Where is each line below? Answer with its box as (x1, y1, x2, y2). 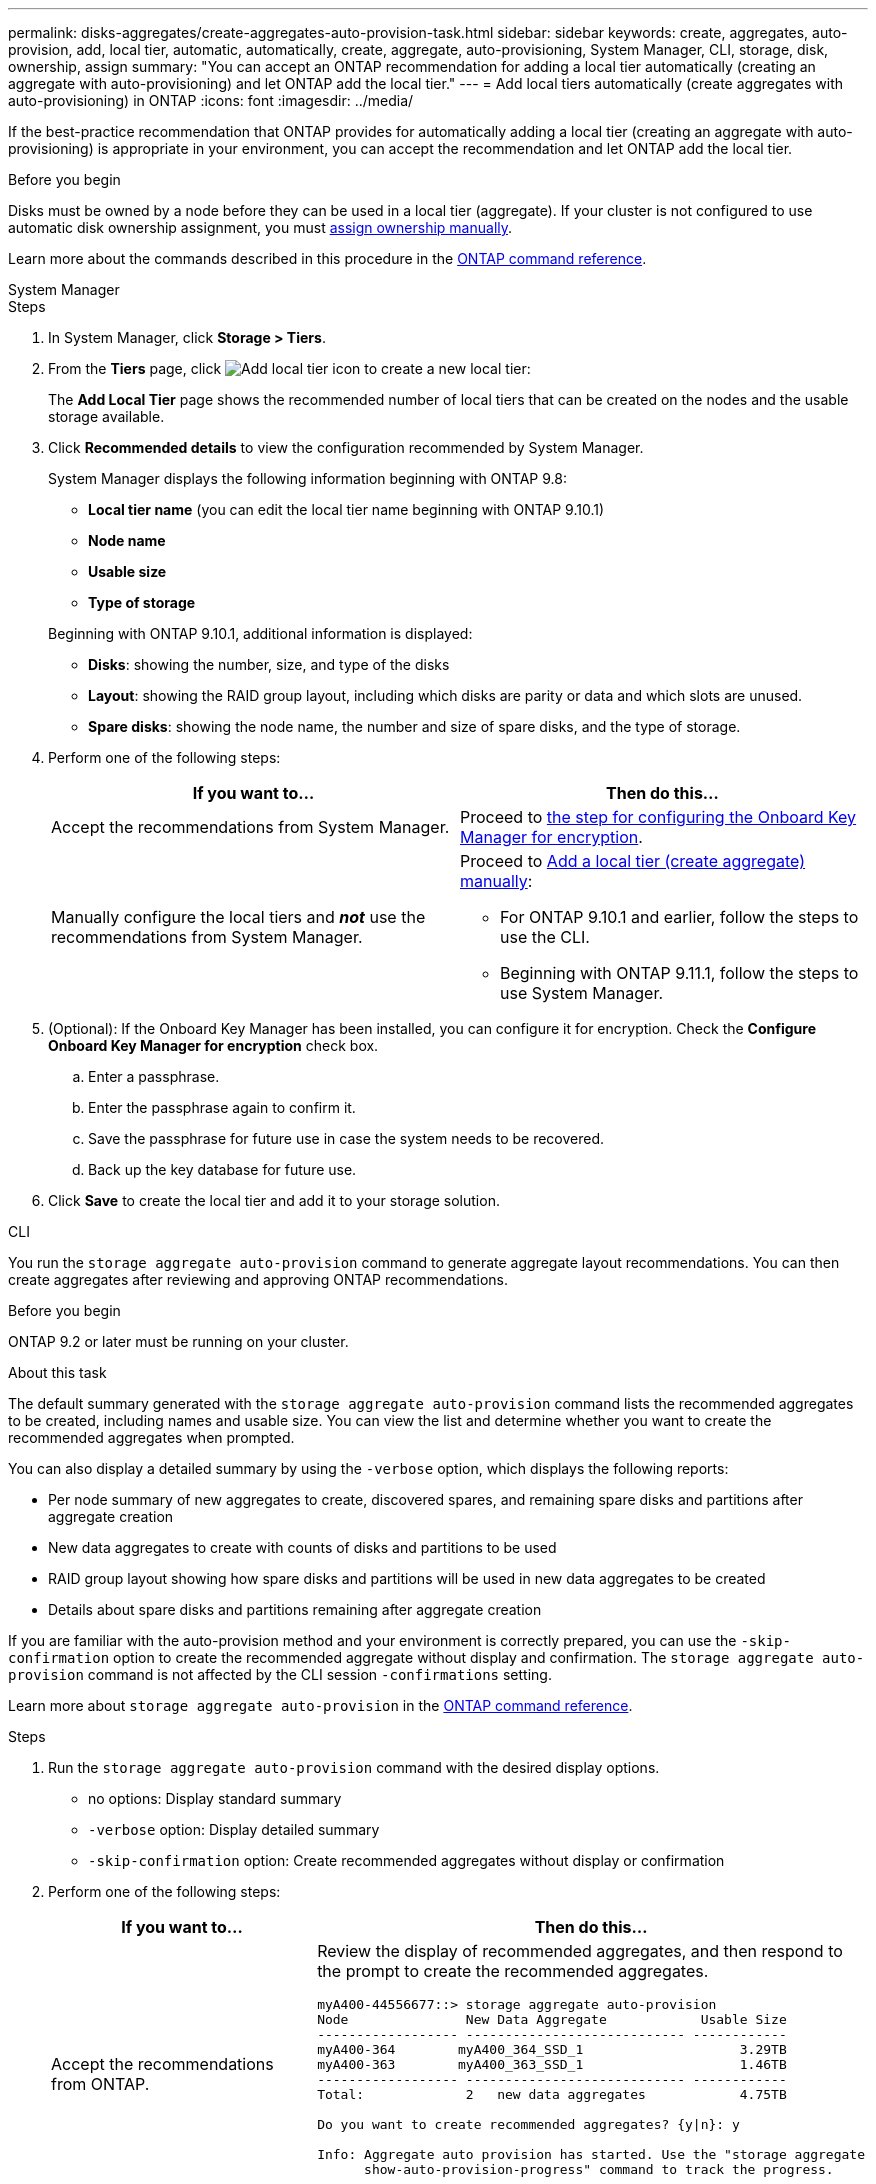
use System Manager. (500, 983, 664, 1003)
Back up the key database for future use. (88, 1161, 357, 1178)
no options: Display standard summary (88, 1790, 342, 1807)
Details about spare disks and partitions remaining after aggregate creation (48, 1601, 542, 1618)
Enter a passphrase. (88, 1068, 220, 1085)
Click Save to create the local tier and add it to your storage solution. (48, 1192, 500, 1209)
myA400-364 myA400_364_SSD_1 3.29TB (317, 2042, 787, 2057)
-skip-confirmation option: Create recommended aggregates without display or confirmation (88, 1852, 725, 1869)
